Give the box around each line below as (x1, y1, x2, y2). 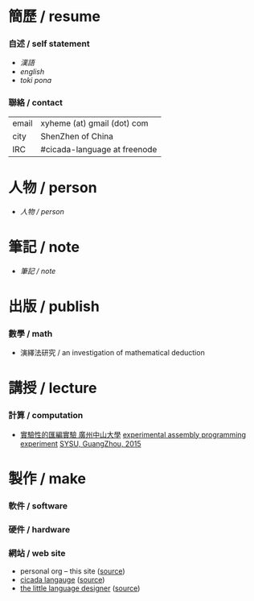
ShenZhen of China (40, 131, 114, 142)
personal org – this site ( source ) (19, 566, 126, 576)
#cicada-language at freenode (40, 143, 158, 155)
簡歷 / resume (8, 7, 100, 26)
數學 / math (8, 328, 53, 339)
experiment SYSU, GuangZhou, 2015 (19, 438, 141, 448)
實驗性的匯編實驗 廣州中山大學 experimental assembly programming (19, 429, 247, 439)
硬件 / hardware (8, 524, 71, 535)
